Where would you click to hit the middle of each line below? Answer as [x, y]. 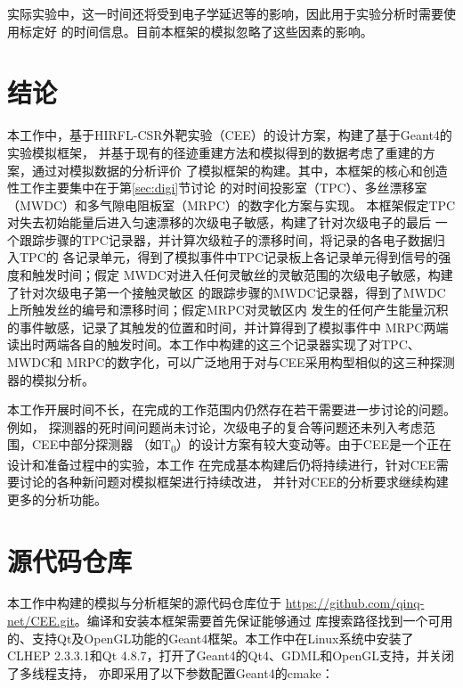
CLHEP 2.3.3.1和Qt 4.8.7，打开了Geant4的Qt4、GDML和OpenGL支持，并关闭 [231, 655]
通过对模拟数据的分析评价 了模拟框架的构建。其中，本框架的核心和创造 [240, 170]
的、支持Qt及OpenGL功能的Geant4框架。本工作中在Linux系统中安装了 [211, 638]
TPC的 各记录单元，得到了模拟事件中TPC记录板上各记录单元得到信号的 [229, 257]
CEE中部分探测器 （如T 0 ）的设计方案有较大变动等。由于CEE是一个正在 [241, 446]
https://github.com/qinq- [355, 603]
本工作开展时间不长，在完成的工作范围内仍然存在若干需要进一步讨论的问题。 [231, 410]
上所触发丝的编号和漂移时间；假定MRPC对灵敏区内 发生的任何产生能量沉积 [228, 310]
